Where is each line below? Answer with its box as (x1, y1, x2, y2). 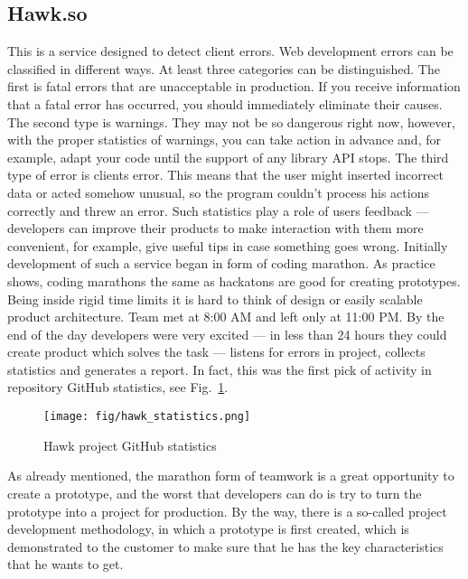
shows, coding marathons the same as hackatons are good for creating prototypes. (7, 271, 461, 290)
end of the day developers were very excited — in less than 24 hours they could (7, 324, 447, 343)
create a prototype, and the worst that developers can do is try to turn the (7, 483, 422, 502)
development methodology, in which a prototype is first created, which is (7, 519, 409, 538)
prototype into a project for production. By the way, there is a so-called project (7, 501, 447, 520)
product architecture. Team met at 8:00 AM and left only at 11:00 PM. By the (7, 307, 445, 326)
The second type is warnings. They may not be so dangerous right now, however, (7, 112, 455, 131)
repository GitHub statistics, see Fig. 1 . (7, 378, 229, 397)
